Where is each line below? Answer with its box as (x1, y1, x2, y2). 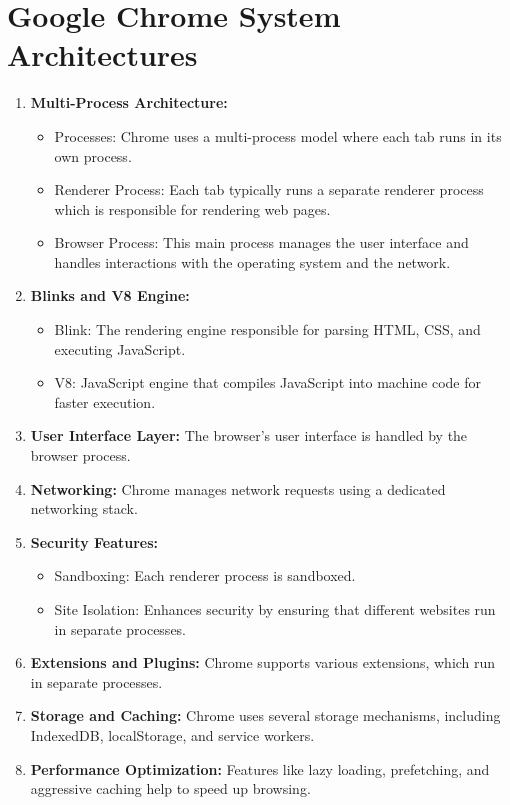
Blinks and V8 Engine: (30, 285, 190, 306)
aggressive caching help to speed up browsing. (30, 778, 311, 799)
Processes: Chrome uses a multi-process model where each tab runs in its (54, 125, 502, 146)
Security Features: (30, 531, 159, 552)
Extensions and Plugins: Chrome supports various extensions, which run (30, 652, 496, 673)
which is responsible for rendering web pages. (54, 198, 331, 219)
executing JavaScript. (54, 338, 186, 359)
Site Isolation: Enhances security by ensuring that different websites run (54, 599, 496, 619)
